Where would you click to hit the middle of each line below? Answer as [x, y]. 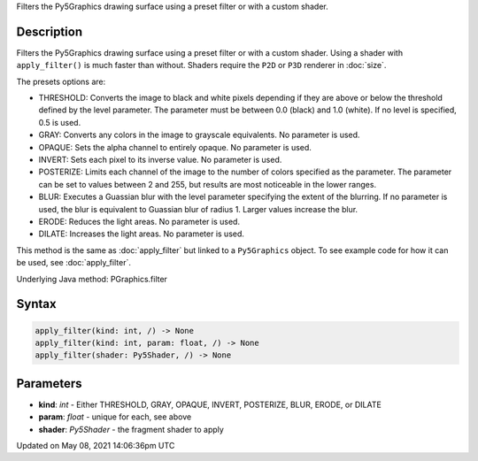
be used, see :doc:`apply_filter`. [74, 263]
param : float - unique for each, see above [115, 417]
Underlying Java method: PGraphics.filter [92, 279]
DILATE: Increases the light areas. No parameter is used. [142, 234]
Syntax [36, 304]
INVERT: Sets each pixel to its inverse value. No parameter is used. [160, 160]
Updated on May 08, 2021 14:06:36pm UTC [96, 446]
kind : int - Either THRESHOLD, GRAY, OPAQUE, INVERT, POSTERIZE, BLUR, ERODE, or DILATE [210, 404]
